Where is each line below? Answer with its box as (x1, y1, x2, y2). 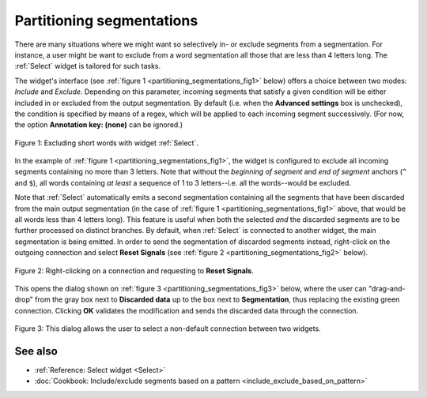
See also (14, 344, 59, 358)
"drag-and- (368, 283, 406, 293)
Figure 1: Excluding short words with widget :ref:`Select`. (14, 138, 199, 148)
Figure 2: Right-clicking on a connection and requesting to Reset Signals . (14, 265, 255, 276)
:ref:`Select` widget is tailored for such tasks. (14, 62, 161, 71)
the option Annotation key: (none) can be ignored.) (14, 120, 183, 130)
